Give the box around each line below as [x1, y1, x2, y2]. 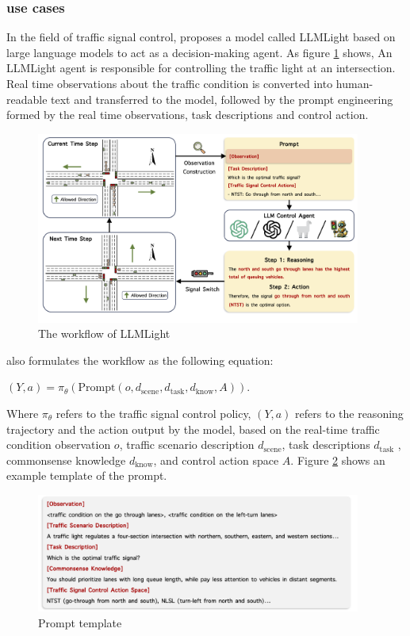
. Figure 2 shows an [290, 451, 385, 468]
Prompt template [38, 614, 122, 630]
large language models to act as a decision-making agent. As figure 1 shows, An [6, 44, 393, 60]
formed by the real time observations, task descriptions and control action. [6, 106, 369, 123]
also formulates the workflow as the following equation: [6, 351, 274, 368]
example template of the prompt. [6, 467, 167, 484]
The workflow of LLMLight [38, 325, 171, 342]
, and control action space [153, 451, 279, 468]
